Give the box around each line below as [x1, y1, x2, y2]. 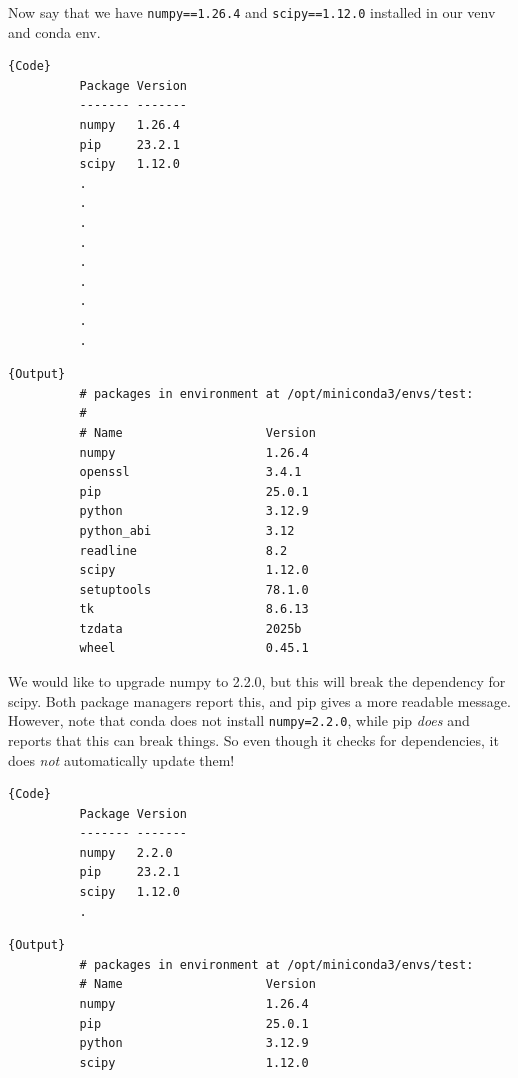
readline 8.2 [79, 543, 288, 558]
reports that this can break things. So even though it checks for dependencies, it [8, 729, 499, 750]
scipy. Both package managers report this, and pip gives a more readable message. [8, 690, 511, 711]
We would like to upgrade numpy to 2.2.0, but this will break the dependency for [8, 671, 506, 692]
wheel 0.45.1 [79, 641, 309, 656]
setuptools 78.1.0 [79, 582, 309, 597]
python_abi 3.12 [79, 523, 295, 538]
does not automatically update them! [8, 749, 235, 770]
